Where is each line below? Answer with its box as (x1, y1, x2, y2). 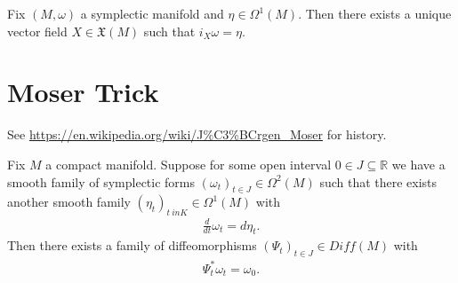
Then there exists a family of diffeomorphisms (7, 236, 257, 255)
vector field (7, 21, 68, 40)
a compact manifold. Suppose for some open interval (45, 154, 332, 173)
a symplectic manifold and (80, 4, 224, 22)
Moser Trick (7, 74, 159, 110)
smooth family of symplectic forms (7, 172, 196, 191)
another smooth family (7, 193, 131, 211)
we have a (391, 154, 446, 173)
